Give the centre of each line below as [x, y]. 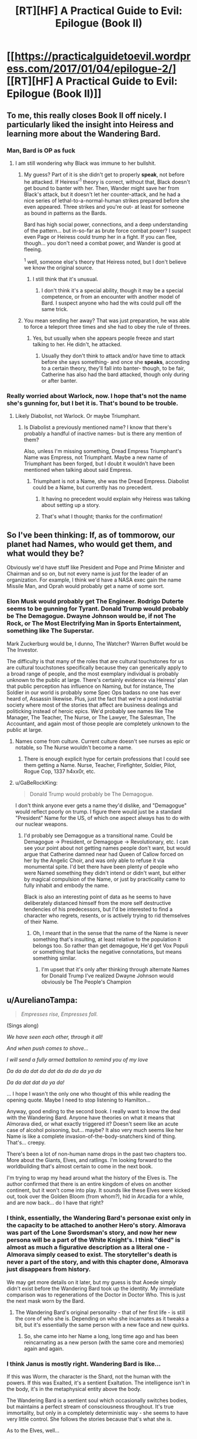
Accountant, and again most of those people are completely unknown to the [98, 724]
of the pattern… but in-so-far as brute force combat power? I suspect [107, 231]
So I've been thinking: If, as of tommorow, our [91, 535]
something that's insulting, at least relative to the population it [107, 939]
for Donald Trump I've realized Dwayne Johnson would [108, 975]
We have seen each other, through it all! [55, 1037]
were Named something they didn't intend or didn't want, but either [105, 873]
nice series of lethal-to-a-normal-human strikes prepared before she [106, 200]
